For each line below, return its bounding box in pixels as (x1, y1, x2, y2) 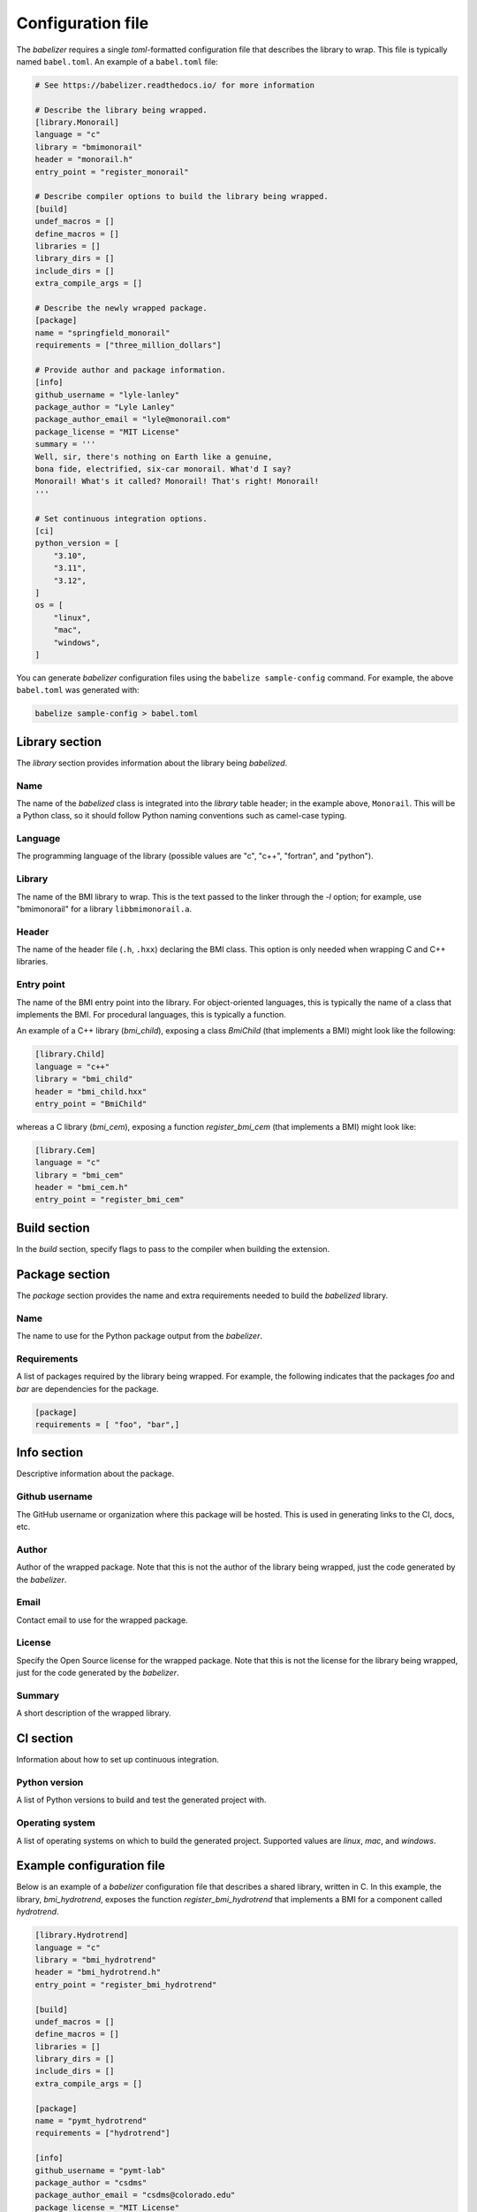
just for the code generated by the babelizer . (16, 1668, 179, 1678)
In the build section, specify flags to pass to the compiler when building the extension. (16, 1243, 330, 1254)
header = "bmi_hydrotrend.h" (34, 1967, 162, 1978)
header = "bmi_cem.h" (34, 1182, 129, 1193)
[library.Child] (34, 1049, 106, 1059)
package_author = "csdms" (34, 2177, 148, 2187)
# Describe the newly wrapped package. (34, 303, 208, 313)
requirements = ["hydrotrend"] (34, 2128, 171, 2139)
